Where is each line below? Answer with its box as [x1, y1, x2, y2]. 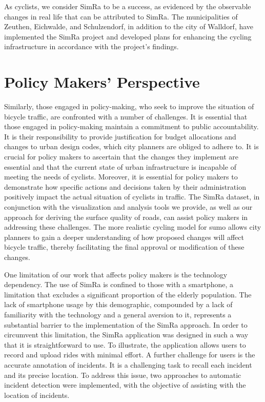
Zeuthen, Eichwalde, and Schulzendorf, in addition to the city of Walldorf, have [4, 21, 254, 32]
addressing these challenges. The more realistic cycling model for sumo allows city [4, 222, 261, 232]
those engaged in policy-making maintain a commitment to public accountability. [4, 121, 259, 132]
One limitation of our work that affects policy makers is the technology [4, 269, 228, 279]
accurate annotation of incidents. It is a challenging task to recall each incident [4, 359, 252, 370]
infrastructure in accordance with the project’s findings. [4, 41, 179, 52]
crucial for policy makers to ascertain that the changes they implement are [4, 151, 238, 162]
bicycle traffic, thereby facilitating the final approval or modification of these [4, 242, 244, 252]
